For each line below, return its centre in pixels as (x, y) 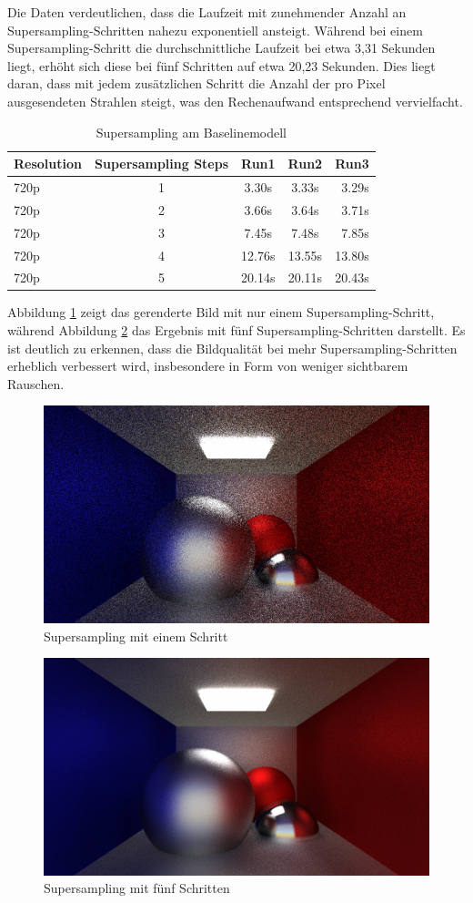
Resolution (48, 164)
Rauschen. (36, 383)
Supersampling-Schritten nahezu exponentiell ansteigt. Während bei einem (215, 30)
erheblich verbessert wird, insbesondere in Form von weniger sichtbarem (208, 366)
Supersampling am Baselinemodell (191, 132)
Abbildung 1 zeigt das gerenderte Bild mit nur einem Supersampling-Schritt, (221, 312)
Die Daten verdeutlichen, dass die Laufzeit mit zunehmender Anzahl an (207, 12)
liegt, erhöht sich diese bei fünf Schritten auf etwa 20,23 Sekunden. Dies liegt (221, 65)
